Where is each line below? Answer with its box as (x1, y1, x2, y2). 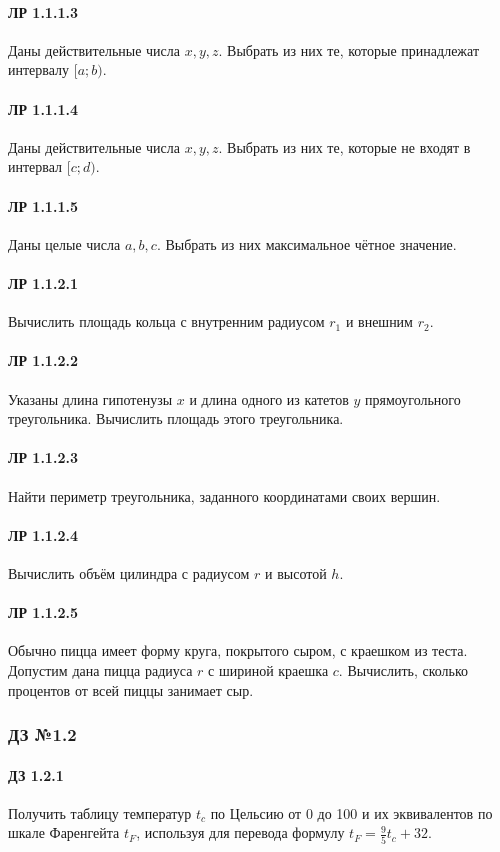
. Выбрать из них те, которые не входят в (218, 136, 471, 157)
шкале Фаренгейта (8, 822, 120, 843)
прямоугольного (365, 388, 461, 409)
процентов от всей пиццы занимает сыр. (8, 679, 254, 700)
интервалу (8, 59, 70, 80)
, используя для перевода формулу (136, 822, 345, 843)
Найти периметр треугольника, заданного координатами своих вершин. (8, 485, 441, 506)
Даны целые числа (8, 233, 121, 254)
